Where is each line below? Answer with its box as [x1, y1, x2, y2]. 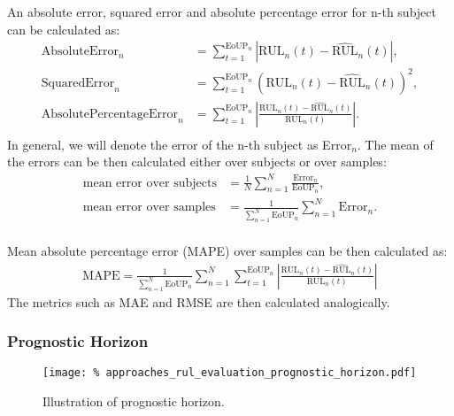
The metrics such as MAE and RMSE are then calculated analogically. [7, 292, 390, 311]
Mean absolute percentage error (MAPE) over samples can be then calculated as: [7, 242, 448, 260]
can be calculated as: [7, 19, 120, 38]
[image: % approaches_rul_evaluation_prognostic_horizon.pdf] [42, 366, 417, 380]
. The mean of [357, 135, 434, 153]
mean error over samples [82, 201, 216, 214]
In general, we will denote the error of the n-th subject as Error [7, 135, 352, 153]
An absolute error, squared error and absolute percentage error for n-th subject [7, 3, 436, 20]
